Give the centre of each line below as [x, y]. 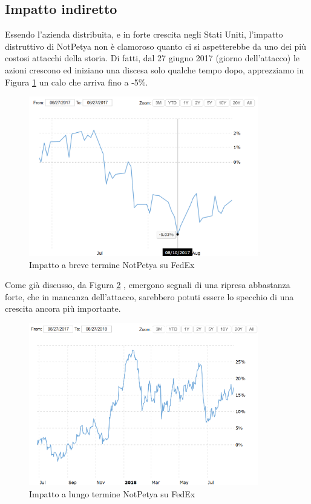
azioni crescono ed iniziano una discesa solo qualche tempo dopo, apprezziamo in [155, 69]
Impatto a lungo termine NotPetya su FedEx [112, 493]
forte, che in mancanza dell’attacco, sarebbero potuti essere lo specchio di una [149, 296]
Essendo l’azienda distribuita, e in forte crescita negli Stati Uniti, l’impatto [144, 34]
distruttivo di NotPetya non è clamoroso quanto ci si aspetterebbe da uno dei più [156, 46]
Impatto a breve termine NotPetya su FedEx [112, 264]
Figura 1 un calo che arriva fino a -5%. [77, 82]
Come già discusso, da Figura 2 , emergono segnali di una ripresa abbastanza [148, 285]
